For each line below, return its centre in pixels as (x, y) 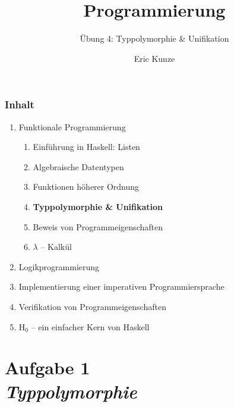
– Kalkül (56, 247)
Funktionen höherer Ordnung (86, 187)
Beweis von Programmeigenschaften (98, 226)
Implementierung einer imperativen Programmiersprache (121, 287)
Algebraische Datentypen (78, 166)
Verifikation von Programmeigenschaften (92, 306)
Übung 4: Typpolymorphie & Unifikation (154, 38)
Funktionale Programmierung (72, 126)
